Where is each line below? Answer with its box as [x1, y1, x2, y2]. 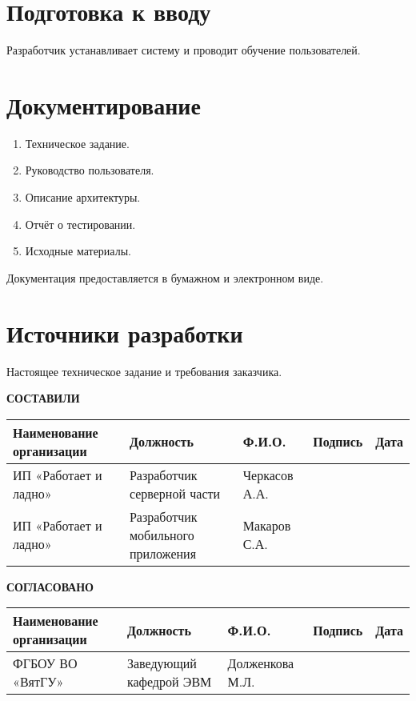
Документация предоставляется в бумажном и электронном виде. [6, 269, 324, 286]
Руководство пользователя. [25, 162, 154, 178]
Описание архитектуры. [25, 189, 141, 206]
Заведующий [126, 654, 197, 673]
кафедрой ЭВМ [126, 672, 212, 691]
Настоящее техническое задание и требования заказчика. [6, 363, 282, 379]
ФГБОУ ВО [13, 654, 78, 673]
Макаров [242, 516, 291, 535]
